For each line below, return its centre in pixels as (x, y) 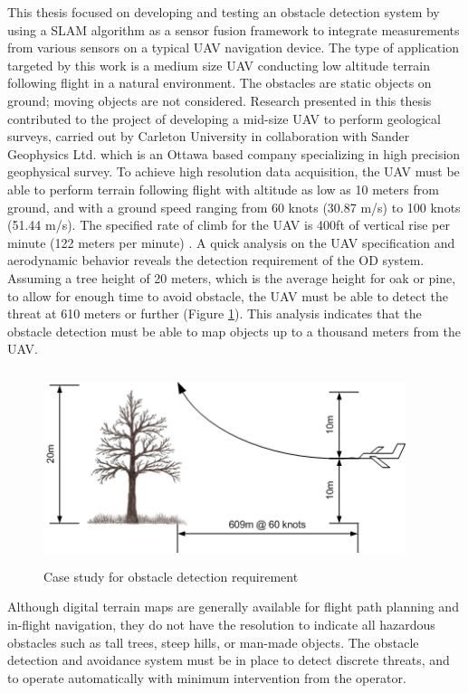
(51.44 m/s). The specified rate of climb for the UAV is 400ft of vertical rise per (229, 225)
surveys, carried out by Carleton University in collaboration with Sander (209, 136)
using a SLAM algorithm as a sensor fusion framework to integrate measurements (234, 29)
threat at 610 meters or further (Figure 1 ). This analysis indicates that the (215, 313)
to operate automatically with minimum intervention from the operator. (207, 677)
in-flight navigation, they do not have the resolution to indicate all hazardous (221, 624)
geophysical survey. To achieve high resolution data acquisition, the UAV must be (234, 171)
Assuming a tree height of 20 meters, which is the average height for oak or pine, (232, 277)
